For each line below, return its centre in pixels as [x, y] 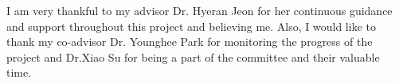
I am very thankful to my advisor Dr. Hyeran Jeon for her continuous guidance [199, 10]
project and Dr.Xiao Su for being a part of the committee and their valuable [193, 57]
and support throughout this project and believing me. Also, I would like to [191, 26]
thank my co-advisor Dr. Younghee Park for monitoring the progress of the [190, 41]
